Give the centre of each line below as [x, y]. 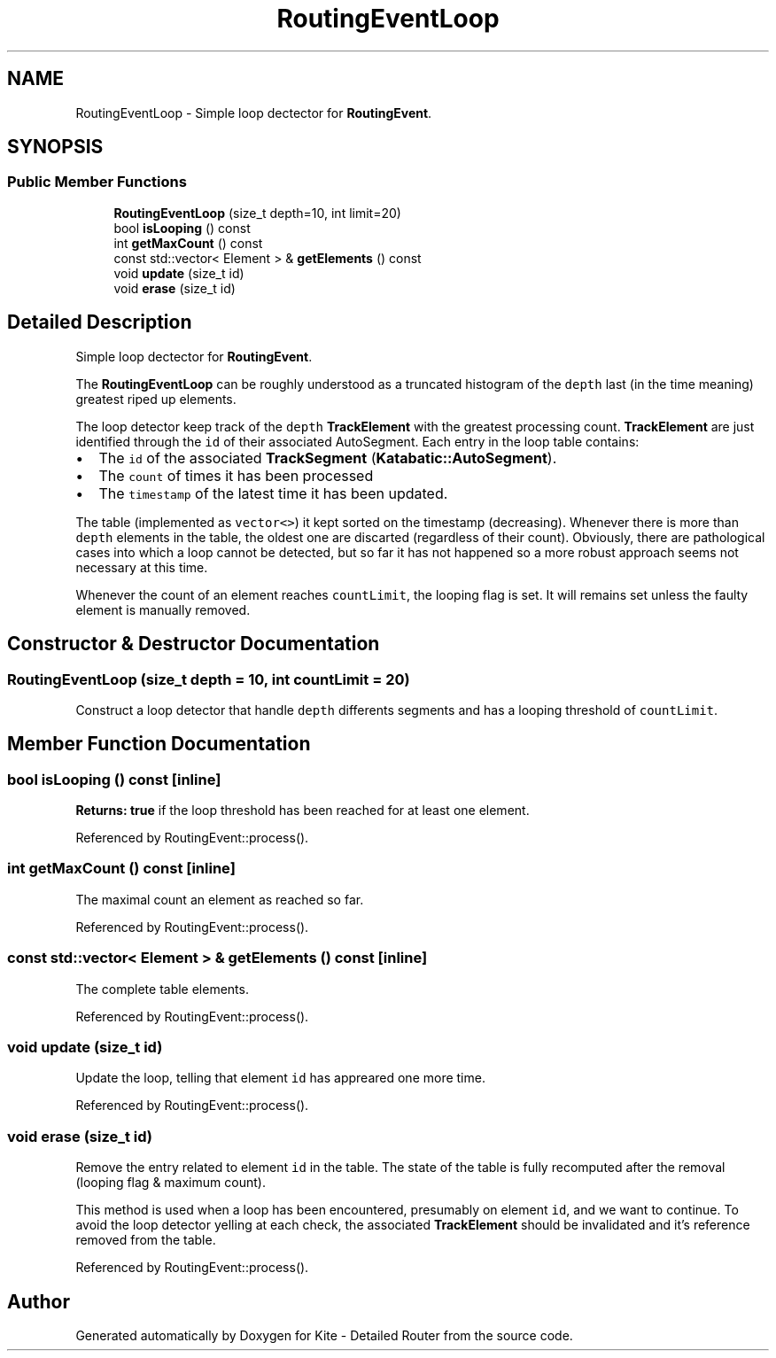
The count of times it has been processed [236, 475]
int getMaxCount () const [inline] [121, 869]
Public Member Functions [97, 182]
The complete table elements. [162, 989]
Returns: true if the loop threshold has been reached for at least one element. [303, 811]
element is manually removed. [163, 609]
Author [39, 1301]
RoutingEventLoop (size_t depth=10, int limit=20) [257, 213]
